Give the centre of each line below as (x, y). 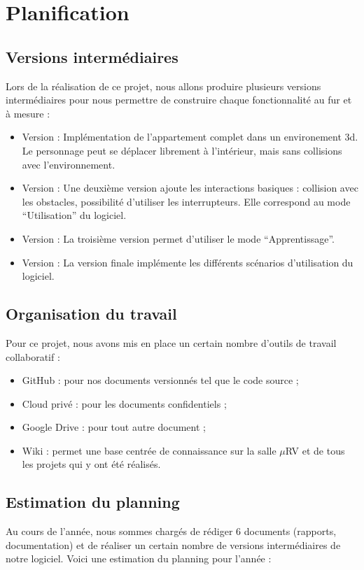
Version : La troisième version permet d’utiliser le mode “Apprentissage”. (178, 238)
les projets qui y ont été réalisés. (91, 464)
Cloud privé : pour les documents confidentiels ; (124, 403)
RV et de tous (315, 450)
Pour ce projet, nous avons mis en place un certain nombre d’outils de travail (171, 342)
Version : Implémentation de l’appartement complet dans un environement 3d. (190, 137)
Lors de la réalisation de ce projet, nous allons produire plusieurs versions (163, 86)
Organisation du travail (91, 314)
